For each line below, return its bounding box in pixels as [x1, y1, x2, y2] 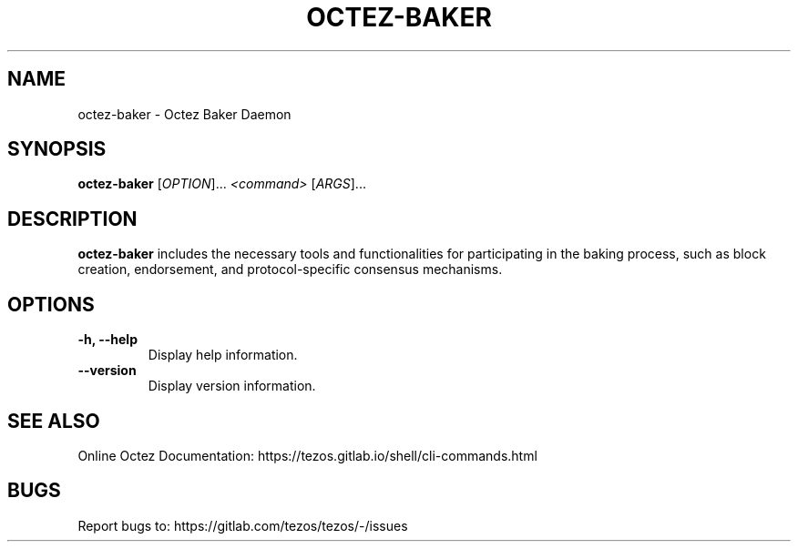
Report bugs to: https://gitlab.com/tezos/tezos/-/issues [77, 517, 408, 534]
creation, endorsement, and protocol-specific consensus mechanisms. [77, 261, 503, 278]
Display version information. [148, 378, 316, 394]
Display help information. [148, 347, 298, 363]
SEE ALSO [7, 409, 100, 432]
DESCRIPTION [7, 207, 138, 230]
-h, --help [77, 331, 138, 348]
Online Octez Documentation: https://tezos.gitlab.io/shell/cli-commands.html [77, 447, 537, 463]
